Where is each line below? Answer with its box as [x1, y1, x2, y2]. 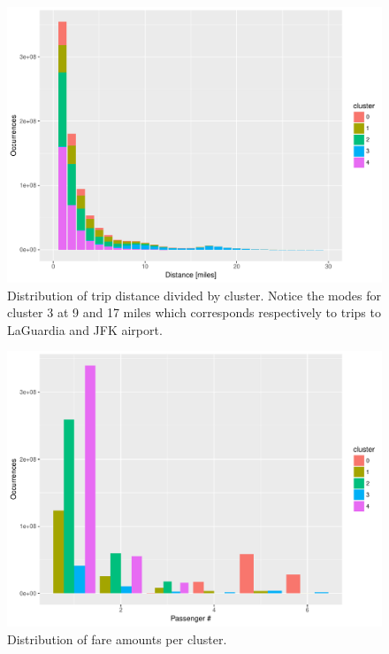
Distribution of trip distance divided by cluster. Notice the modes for [7, 285, 382, 304]
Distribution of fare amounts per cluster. [7, 629, 227, 648]
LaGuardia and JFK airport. [7, 320, 163, 339]
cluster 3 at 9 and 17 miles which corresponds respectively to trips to [7, 303, 381, 322]
